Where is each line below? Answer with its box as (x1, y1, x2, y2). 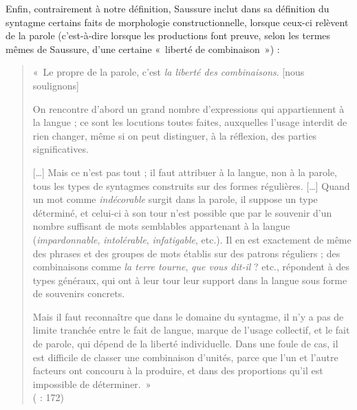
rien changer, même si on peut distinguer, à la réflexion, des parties (32, 128, 317, 142)
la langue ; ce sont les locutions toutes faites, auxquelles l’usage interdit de (32, 115, 347, 129)
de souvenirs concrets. (32, 286, 125, 301)
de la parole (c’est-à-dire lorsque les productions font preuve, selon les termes (6, 28, 331, 43)
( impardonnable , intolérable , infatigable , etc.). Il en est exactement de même (32, 232, 351, 246)
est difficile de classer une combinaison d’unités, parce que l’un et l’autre (32, 349, 338, 364)
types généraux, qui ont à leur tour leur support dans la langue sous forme (32, 272, 347, 287)
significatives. (32, 142, 89, 156)
